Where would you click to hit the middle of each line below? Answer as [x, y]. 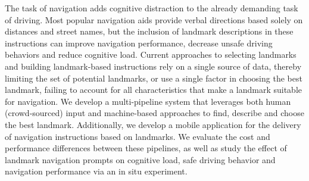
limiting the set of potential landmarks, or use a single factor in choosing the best [154, 78]
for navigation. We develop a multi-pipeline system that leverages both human [148, 101]
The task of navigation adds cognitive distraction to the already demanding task [152, 8]
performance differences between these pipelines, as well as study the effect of [146, 148]
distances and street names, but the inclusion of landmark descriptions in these [149, 31]
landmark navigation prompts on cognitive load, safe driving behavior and [140, 159]
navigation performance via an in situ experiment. [96, 171]
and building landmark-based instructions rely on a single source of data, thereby [153, 66]
